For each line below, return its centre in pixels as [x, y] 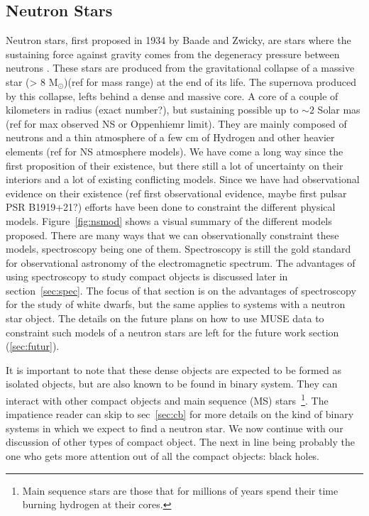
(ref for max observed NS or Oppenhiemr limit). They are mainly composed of [176, 123]
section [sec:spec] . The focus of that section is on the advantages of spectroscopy [181, 290]
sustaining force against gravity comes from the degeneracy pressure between [173, 54]
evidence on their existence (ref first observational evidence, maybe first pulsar [176, 193]
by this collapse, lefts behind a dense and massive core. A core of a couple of [172, 95]
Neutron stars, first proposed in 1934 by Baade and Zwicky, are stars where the [178, 40]
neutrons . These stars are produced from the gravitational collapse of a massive [180, 68]
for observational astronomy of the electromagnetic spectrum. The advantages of [181, 262]
